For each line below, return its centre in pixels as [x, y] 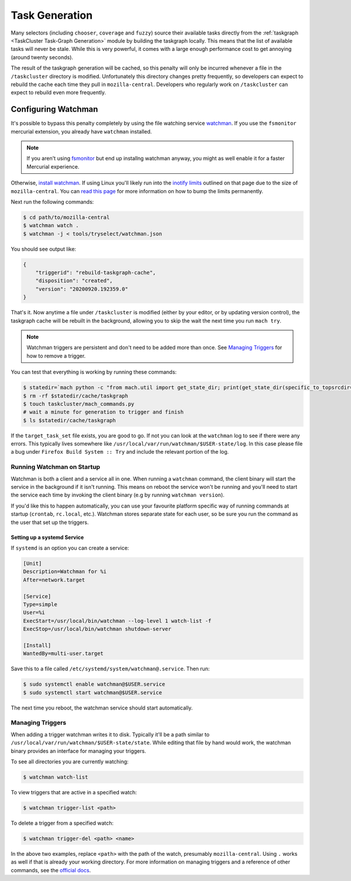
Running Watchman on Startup [56, 467]
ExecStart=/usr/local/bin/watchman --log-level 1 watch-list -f [117, 621]
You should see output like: [43, 249]
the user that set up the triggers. [50, 522]
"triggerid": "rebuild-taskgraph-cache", [96, 273]
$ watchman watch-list [56, 777]
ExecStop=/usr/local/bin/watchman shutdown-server [97, 629]
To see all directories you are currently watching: [70, 762]
